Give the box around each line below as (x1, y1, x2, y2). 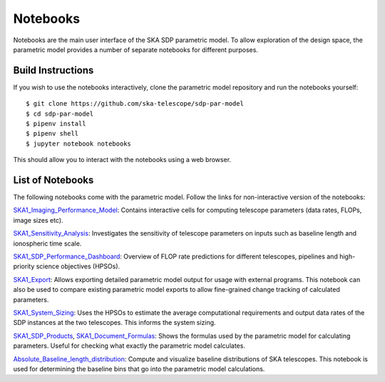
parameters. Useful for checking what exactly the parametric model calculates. (13, 341, 246, 350)
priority (13, 262, 35, 271)
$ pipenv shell (26, 129, 79, 138)
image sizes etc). (13, 216, 63, 224)
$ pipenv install (26, 120, 86, 128)
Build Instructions (13, 64, 94, 76)
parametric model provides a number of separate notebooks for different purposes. (13, 45, 258, 54)
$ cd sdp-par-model (26, 109, 94, 118)
